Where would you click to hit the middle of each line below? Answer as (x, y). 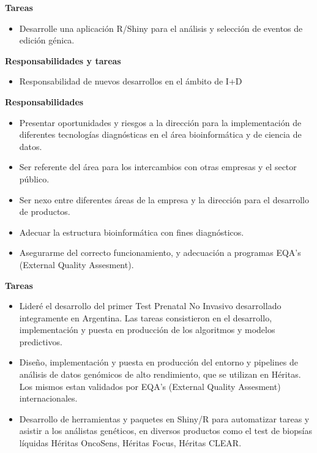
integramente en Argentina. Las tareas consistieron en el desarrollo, (146, 317)
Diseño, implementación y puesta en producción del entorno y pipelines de (158, 362)
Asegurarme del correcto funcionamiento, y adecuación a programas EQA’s (160, 253)
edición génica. (47, 40)
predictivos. (41, 341)
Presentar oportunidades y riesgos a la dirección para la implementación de (160, 122)
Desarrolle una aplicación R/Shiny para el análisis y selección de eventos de (161, 28)
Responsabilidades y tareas (63, 60)
